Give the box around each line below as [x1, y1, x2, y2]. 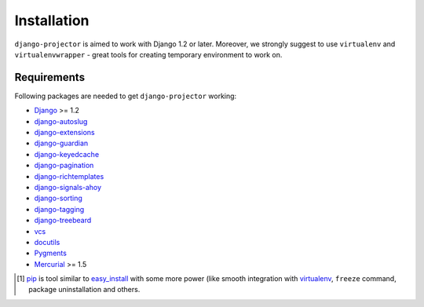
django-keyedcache [34, 149, 100, 159]
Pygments [34, 248, 67, 258]
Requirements [14, 71, 86, 84]
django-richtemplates [34, 171, 104, 181]
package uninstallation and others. [28, 285, 141, 294]
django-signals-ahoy [34, 182, 102, 192]
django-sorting [34, 193, 82, 203]
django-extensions [34, 128, 95, 137]
